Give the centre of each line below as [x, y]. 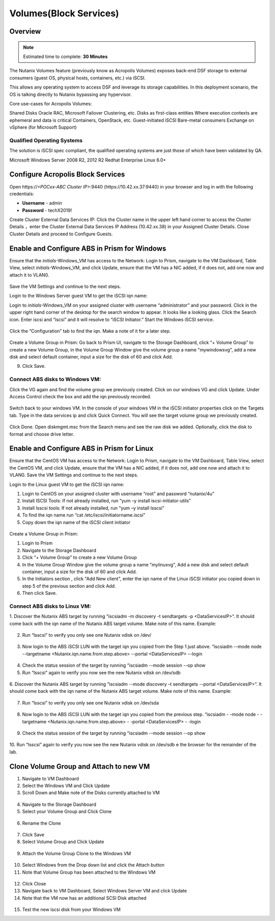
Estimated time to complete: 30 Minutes [65, 57]
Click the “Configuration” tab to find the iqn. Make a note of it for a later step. [90, 331]
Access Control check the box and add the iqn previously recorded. [80, 396]
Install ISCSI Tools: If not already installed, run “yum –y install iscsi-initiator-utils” [106, 501]
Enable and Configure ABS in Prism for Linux [81, 449]
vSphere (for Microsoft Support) [43, 127]
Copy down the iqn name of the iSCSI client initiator [76, 522]
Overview [25, 31]
